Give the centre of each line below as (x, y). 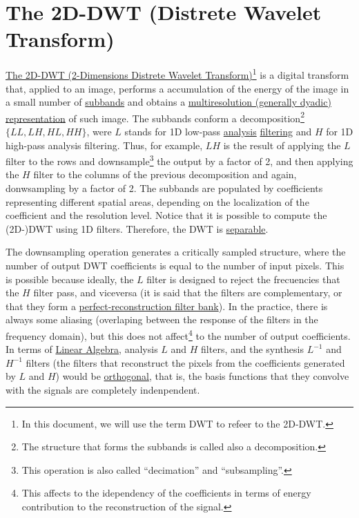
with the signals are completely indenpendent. (103, 390)
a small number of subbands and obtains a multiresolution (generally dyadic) (168, 102)
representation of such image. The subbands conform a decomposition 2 (155, 117)
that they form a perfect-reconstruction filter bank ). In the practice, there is (167, 306)
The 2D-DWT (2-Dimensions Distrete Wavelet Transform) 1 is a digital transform (177, 74)
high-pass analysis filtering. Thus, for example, (104, 145)
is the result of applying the (282, 145)
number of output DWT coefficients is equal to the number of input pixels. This (175, 265)
